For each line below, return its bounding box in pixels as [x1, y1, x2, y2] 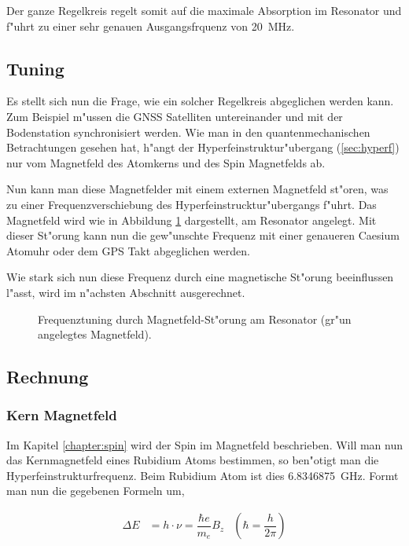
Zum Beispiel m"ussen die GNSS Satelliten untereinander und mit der [6, 108, 343, 124]
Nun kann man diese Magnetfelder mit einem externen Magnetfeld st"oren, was [6, 181, 389, 197]
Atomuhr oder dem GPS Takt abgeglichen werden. [6, 242, 250, 258]
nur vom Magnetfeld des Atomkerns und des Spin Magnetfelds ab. [6, 154, 326, 170]
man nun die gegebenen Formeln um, [6, 482, 185, 499]
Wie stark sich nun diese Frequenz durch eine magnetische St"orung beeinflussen [6, 269, 394, 285]
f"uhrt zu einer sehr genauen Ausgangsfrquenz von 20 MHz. [6, 17, 295, 34]
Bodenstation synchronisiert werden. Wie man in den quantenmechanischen [6, 123, 370, 140]
